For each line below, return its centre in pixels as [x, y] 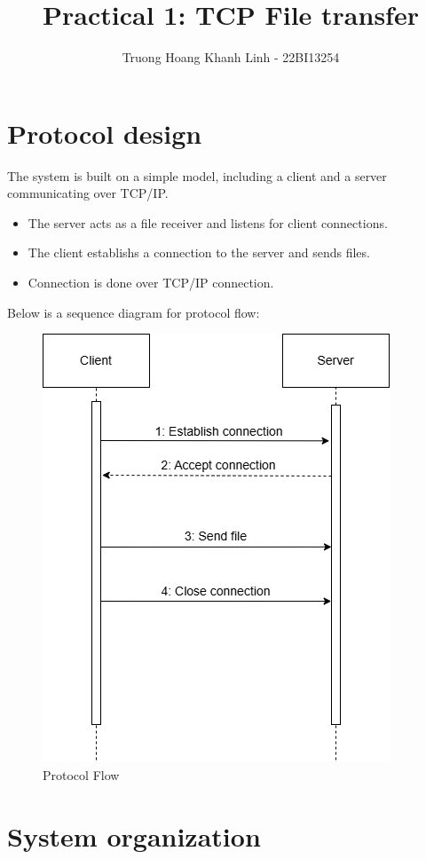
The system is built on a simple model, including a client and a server [197, 175]
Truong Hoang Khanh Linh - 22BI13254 [231, 57]
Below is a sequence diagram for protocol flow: [134, 312]
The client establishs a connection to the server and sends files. [199, 252]
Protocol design [105, 133]
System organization [134, 835]
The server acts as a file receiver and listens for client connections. [208, 222]
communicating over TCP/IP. [88, 193]
